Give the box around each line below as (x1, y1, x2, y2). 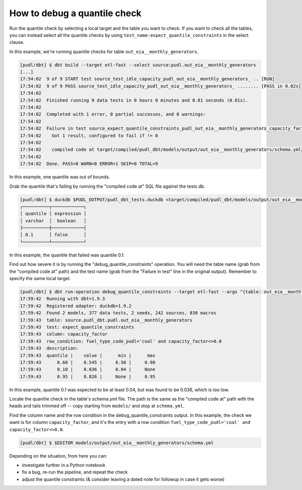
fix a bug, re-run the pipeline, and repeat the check (22, 469, 128, 475)
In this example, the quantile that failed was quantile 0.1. (9, 252, 125, 258)
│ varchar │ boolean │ (20, 217, 87, 224)
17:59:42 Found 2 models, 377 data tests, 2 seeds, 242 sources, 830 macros (20, 310, 216, 316)
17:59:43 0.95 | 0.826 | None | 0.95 (20, 373, 156, 379)
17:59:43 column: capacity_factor (20, 331, 108, 337)
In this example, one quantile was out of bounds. (9, 174, 110, 180)
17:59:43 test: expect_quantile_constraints (20, 324, 134, 330)
